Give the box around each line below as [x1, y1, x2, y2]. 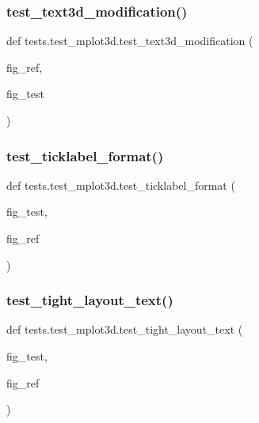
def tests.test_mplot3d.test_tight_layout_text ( [6, 321, 243, 338]
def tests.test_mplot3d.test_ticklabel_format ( [6, 176, 235, 193]
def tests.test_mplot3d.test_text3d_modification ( [6, 32, 253, 49]
